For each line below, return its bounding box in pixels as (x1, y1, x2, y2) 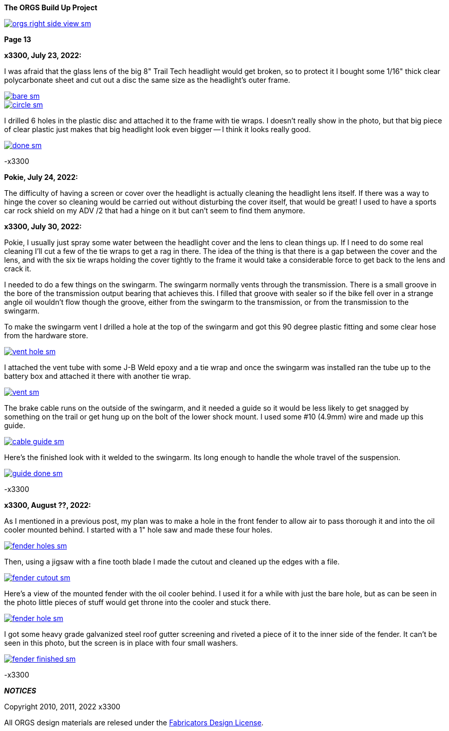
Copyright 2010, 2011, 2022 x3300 (4, 702, 121, 711)
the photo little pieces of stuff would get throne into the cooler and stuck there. (4, 598, 271, 607)
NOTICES (4, 686, 36, 695)
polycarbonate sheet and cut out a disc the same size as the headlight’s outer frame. (4, 76, 290, 84)
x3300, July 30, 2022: (4, 222, 82, 231)
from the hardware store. (4, 331, 88, 340)
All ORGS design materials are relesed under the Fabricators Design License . (4, 718, 264, 727)
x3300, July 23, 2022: (4, 51, 82, 60)
